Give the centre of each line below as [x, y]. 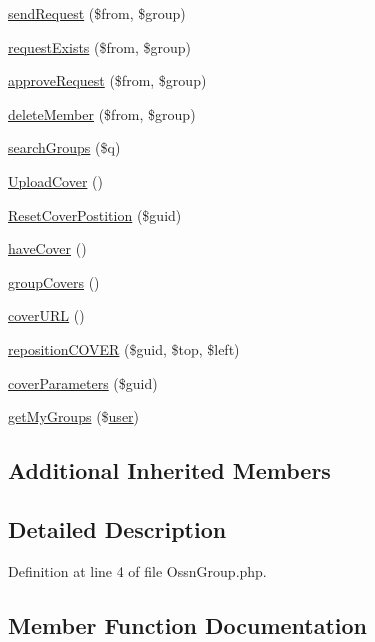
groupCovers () [54, 281]
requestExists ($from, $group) [99, 46]
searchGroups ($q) [64, 147]
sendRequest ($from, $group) [97, 13]
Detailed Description [117, 528]
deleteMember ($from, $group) [102, 113]
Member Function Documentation [188, 624]
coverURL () [46, 315]
